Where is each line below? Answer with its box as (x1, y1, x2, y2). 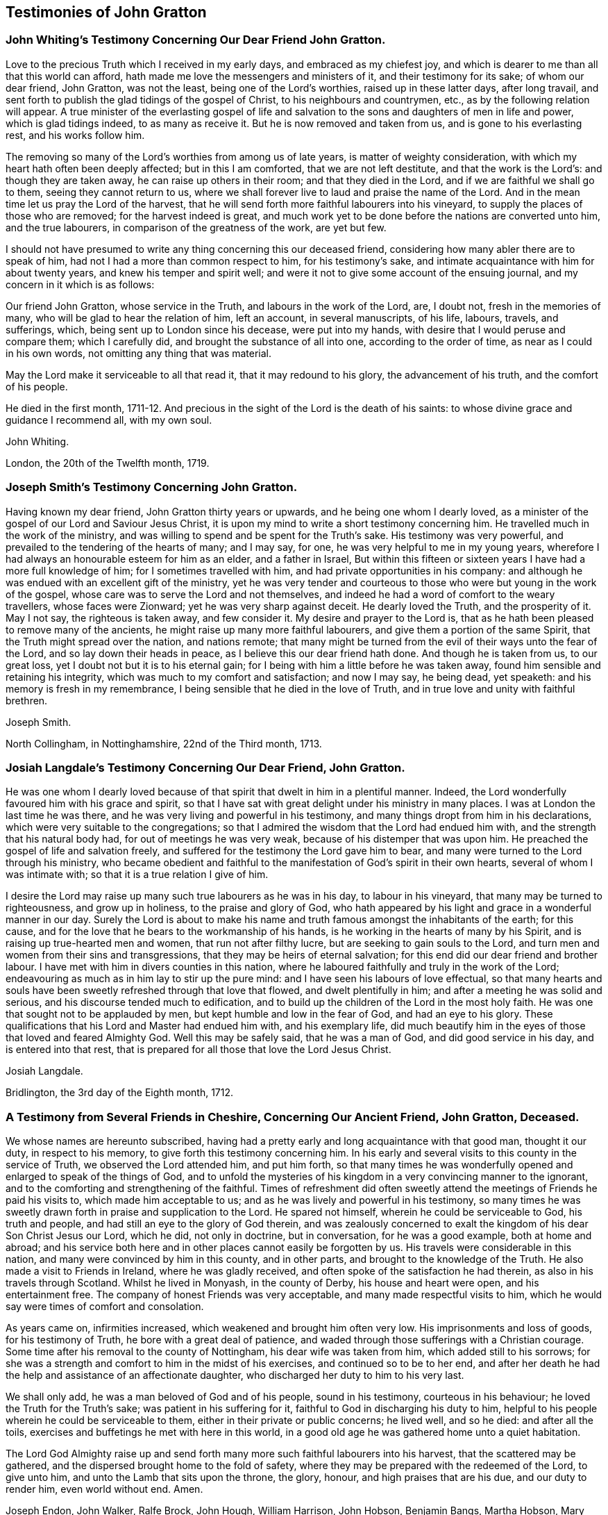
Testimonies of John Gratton (6, 3, 207, 21)
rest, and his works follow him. (6, 129, 145, 141)
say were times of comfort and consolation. (6, 1300, 204, 1313)
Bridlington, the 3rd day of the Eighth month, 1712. (6, 1086, 234, 1099)
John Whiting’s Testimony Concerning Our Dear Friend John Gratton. (6, 33, 386, 47)
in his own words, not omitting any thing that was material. (6, 347, 272, 359)
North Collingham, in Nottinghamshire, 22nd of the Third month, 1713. (6, 737, 322, 750)
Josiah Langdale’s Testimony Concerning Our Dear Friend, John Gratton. (6, 760, 405, 775)
